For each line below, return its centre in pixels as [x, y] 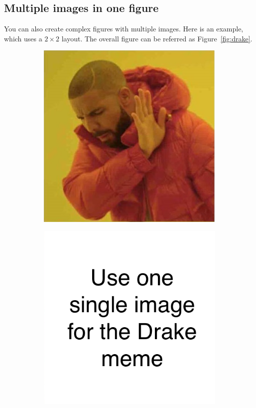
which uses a [23, 38]
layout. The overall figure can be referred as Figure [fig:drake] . [157, 38]
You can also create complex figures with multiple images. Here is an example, [124, 29]
